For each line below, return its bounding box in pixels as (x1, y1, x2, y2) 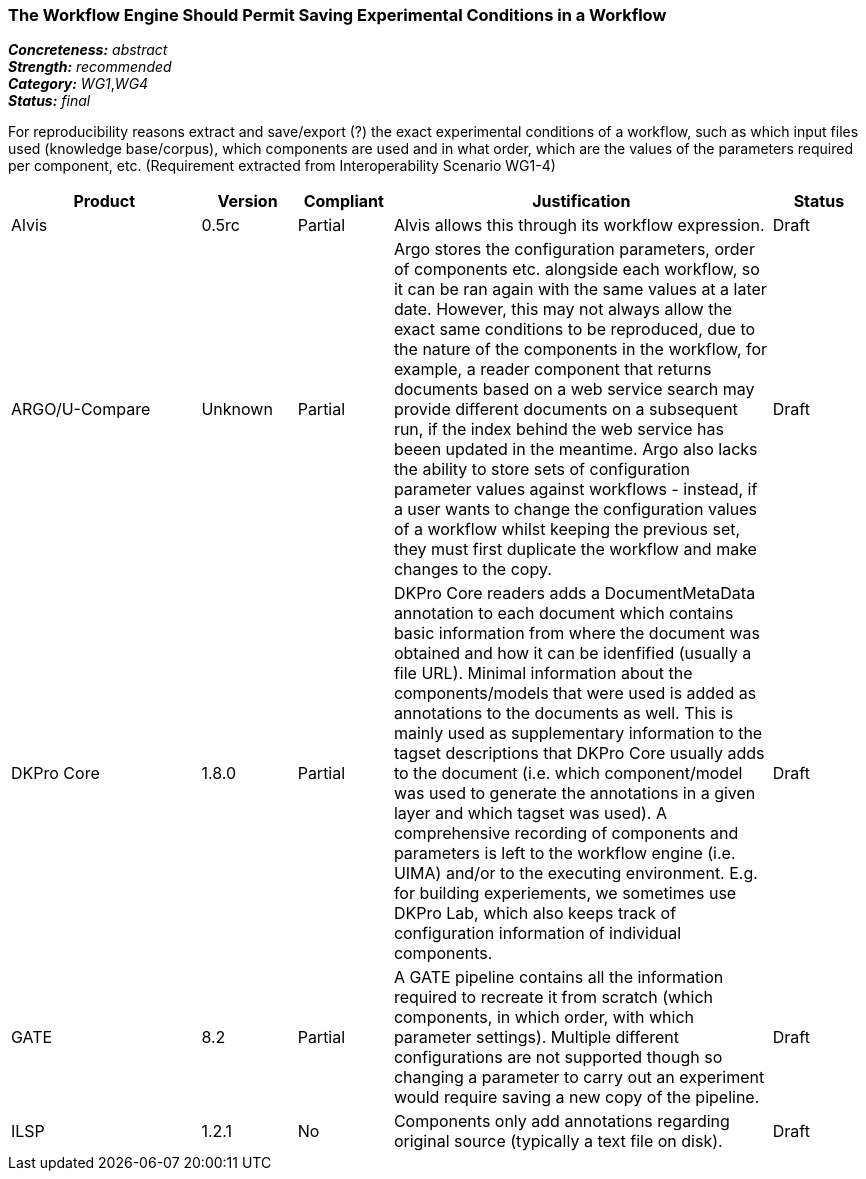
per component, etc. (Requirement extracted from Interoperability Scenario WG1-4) (8, 157, 556, 175)
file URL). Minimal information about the (393, 663, 693, 684)
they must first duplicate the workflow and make (393, 539, 757, 560)
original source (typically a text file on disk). (393, 1131, 723, 1152)
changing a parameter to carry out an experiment (393, 1067, 765, 1088)
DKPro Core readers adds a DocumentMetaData (393, 583, 756, 604)
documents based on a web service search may (393, 379, 755, 400)
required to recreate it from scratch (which (393, 987, 714, 1008)
